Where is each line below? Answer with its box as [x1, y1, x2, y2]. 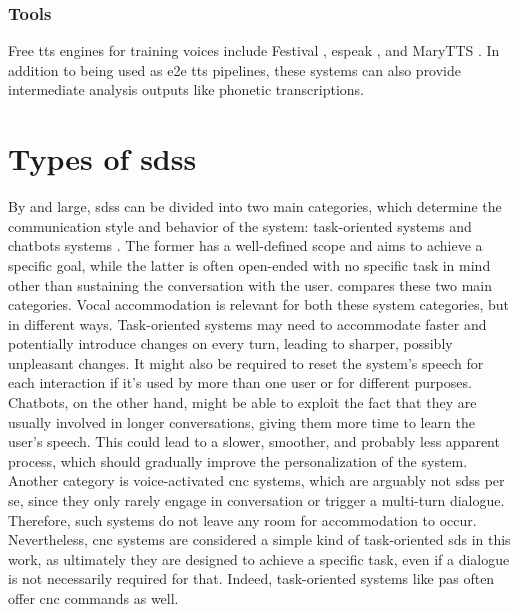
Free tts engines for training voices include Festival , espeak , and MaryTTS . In [8, 40, 500, 61]
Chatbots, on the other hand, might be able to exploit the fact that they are [8, 392, 477, 413]
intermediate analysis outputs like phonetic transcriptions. [8, 79, 364, 100]
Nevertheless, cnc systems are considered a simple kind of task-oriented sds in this [8, 529, 511, 550]
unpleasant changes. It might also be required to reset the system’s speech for [8, 352, 484, 373]
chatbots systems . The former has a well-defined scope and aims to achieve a [8, 235, 483, 256]
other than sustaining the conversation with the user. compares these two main [8, 274, 492, 295]
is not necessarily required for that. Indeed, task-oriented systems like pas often [8, 568, 495, 589]
